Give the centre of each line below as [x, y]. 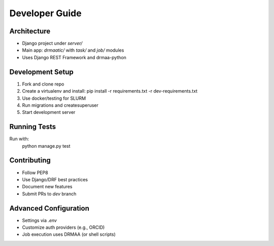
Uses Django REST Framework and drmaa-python [74, 57]
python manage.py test [46, 146]
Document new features [47, 187]
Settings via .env [39, 220]
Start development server [49, 112]
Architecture [30, 31]
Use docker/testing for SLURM [54, 98]
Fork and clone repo [43, 84]
